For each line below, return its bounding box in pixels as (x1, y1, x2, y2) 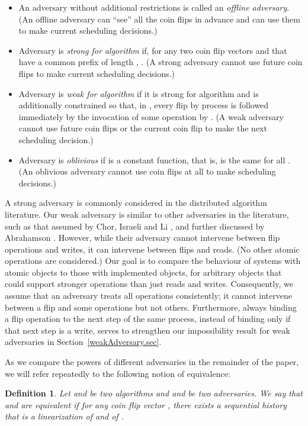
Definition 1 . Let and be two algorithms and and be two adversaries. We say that (5, 387, 303, 399)
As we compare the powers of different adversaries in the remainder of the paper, (5, 356, 299, 368)
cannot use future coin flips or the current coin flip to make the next (18, 122, 267, 134)
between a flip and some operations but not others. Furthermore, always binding (5, 301, 297, 313)
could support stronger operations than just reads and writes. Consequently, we (5, 277, 293, 290)
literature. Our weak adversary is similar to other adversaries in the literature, (5, 208, 289, 220)
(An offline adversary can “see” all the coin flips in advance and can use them (18, 12, 300, 25)
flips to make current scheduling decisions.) (18, 67, 175, 79)
